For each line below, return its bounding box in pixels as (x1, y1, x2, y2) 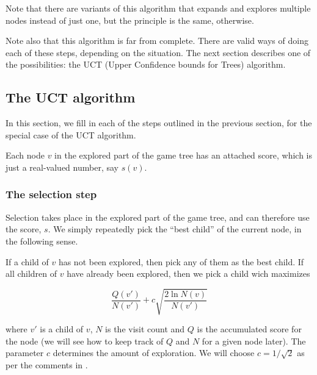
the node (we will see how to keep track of (5, 334, 164, 347)
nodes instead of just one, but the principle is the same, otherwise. (5, 13, 254, 26)
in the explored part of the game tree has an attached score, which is (54, 149, 313, 162)
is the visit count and (105, 323, 185, 335)
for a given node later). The (202, 334, 306, 347)
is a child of (40, 323, 84, 335)
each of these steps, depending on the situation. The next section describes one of (5, 46, 311, 59)
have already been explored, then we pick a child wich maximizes (67, 267, 310, 280)
